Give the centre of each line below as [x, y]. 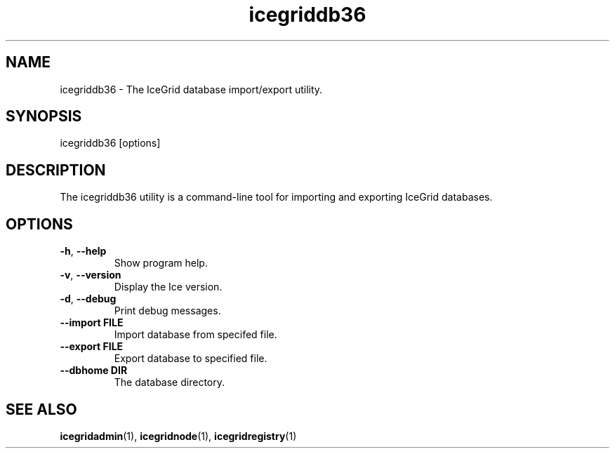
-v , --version [91, 275]
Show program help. [161, 263]
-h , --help [83, 251]
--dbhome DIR [94, 370]
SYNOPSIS [44, 116]
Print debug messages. [167, 311]
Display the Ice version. [168, 287]
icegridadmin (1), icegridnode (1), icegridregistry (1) [178, 436]
